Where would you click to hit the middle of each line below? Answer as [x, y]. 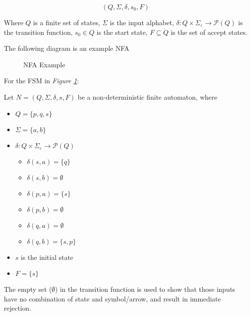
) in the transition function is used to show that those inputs [145, 289]
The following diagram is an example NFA [67, 48]
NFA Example [44, 64]
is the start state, [122, 32]
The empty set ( [28, 289]
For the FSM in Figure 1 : [42, 81]
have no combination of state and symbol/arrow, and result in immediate [112, 298]
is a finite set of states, [66, 22]
